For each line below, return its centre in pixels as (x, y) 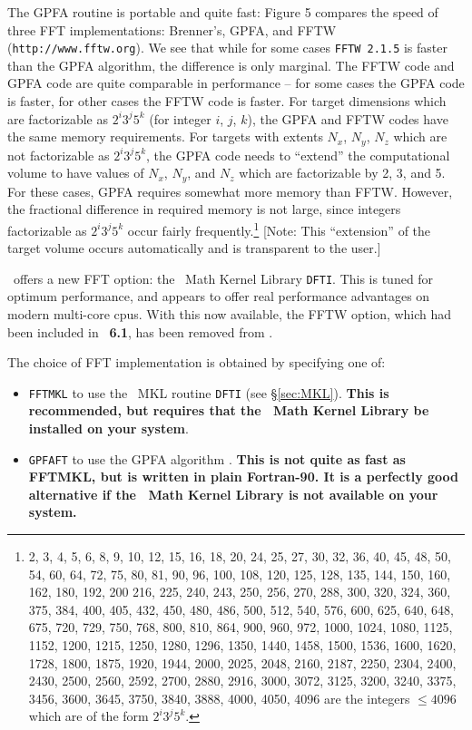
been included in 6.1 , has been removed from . (140, 331)
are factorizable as (58, 118)
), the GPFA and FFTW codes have (348, 118)
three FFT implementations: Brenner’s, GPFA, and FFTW (172, 29)
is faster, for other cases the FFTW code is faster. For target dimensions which (227, 101)
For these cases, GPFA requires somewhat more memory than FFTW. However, (230, 191)
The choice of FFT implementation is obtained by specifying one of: (197, 362)
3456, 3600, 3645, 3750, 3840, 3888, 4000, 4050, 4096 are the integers (219, 698)
